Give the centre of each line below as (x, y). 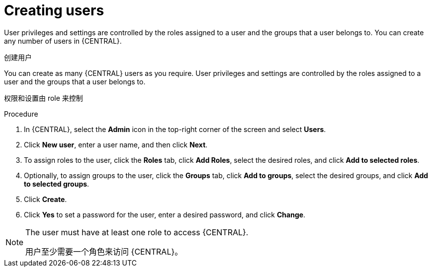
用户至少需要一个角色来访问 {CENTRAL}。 (104, 251)
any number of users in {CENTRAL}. (63, 41)
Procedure (21, 114)
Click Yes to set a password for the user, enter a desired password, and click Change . (165, 214)
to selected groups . (57, 184)
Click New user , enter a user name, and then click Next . (116, 144)
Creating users (54, 10)
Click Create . (45, 199)
